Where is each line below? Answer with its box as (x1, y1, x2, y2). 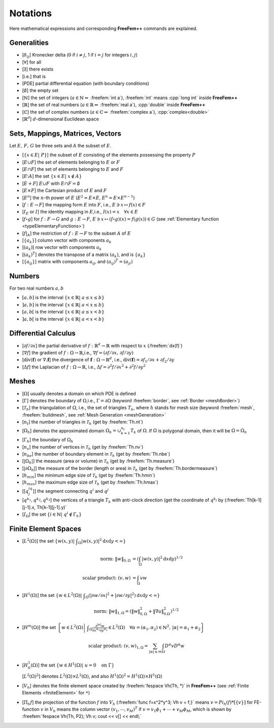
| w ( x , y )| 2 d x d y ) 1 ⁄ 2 (142, 555, 183, 561)
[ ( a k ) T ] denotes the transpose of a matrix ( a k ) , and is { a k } (22, 251, 146, 259)
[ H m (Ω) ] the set (22, 624, 56, 630)
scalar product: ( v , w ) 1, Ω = (88, 643, 148, 650)
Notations (9, 8, 52, 19)
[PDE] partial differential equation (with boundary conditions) (22, 80, 150, 86)
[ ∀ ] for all (22, 59, 42, 65)
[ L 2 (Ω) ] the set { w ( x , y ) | (22, 537, 75, 544)
